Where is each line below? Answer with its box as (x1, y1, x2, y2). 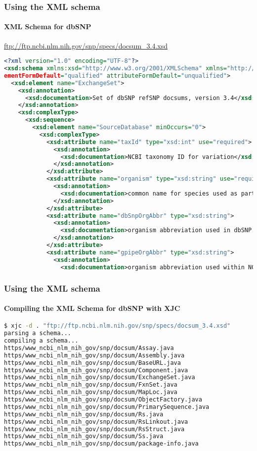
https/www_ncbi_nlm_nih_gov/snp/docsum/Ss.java (4, 433, 164, 440)
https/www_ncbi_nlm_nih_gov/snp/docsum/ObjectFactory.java (4, 396, 202, 403)
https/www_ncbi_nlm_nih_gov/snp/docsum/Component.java (4, 366, 188, 374)
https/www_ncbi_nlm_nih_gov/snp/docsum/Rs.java (4, 410, 164, 418)
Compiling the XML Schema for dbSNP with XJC (4, 303, 180, 313)
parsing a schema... (4, 330, 72, 337)
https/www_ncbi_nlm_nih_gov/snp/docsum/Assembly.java (4, 351, 185, 359)
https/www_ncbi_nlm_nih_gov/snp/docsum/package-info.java (4, 440, 199, 448)
